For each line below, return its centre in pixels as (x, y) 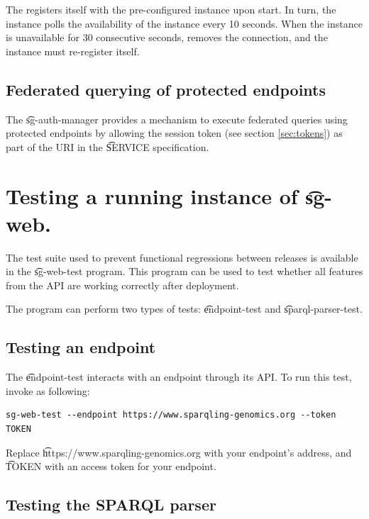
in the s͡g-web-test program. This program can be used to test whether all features (184, 271)
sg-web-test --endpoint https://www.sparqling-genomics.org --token (171, 415)
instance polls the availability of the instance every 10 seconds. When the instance (184, 23)
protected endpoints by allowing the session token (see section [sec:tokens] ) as (174, 133)
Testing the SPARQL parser (111, 504)
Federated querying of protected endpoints (166, 89)
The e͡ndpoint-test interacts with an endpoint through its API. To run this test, (179, 377)
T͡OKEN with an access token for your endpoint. (111, 466)
